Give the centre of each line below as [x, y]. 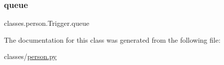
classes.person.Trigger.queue [47, 23]
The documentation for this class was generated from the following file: [112, 39]
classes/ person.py [30, 56]
